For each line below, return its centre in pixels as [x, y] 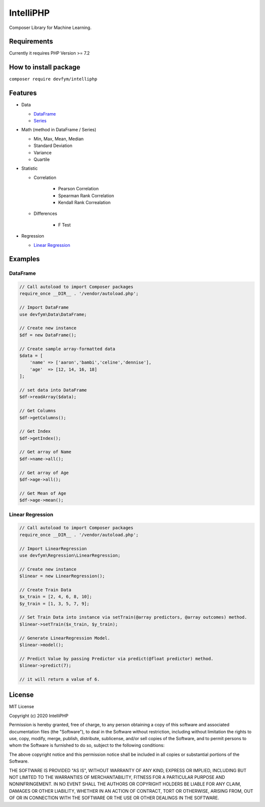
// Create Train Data [45, 590]
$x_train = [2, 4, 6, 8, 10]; [56, 597]
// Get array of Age [44, 473]
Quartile [42, 159]
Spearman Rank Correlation [86, 195]
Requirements [31, 42]
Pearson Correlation [79, 189]
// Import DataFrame [44, 308]
